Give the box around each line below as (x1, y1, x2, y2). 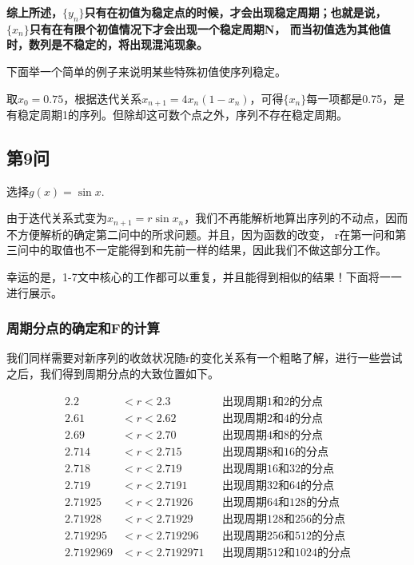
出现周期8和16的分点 (222, 446, 328, 458)
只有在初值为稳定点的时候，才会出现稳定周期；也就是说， (84, 4, 387, 20)
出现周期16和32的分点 (222, 463, 334, 475)
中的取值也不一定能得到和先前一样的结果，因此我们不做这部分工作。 (28, 241, 387, 258)
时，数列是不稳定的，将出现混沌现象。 (6, 36, 208, 53)
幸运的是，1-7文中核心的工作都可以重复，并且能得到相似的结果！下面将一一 (6, 269, 402, 285)
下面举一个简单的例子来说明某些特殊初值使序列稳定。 (6, 62, 286, 79)
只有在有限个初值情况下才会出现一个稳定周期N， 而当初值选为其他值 (29, 20, 391, 37)
